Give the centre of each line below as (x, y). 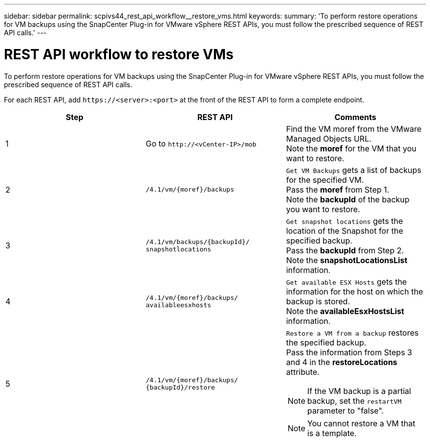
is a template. (332, 433)
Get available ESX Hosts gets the (346, 282)
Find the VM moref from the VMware (354, 129)
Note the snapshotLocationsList (347, 260)
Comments (355, 117)
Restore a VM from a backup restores (352, 332)
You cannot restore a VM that (361, 423)
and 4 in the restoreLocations (342, 362)
